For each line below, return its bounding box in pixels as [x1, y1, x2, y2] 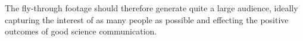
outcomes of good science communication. [5, 25, 157, 37]
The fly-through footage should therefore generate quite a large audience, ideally [5, 2, 298, 14]
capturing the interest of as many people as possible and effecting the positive [5, 13, 289, 26]
